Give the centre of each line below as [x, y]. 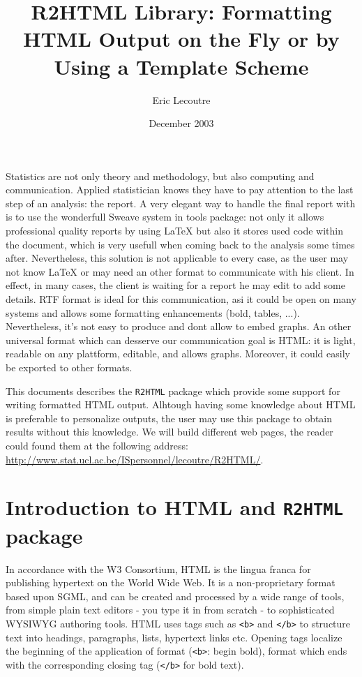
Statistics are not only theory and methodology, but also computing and [160, 176]
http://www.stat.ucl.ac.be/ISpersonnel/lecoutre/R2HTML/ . [135, 459]
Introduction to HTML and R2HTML [174, 507]
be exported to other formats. [69, 367]
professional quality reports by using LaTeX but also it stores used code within [174, 231]
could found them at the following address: [97, 446]
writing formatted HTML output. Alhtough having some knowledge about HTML [181, 404]
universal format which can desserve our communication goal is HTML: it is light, [181, 340]
